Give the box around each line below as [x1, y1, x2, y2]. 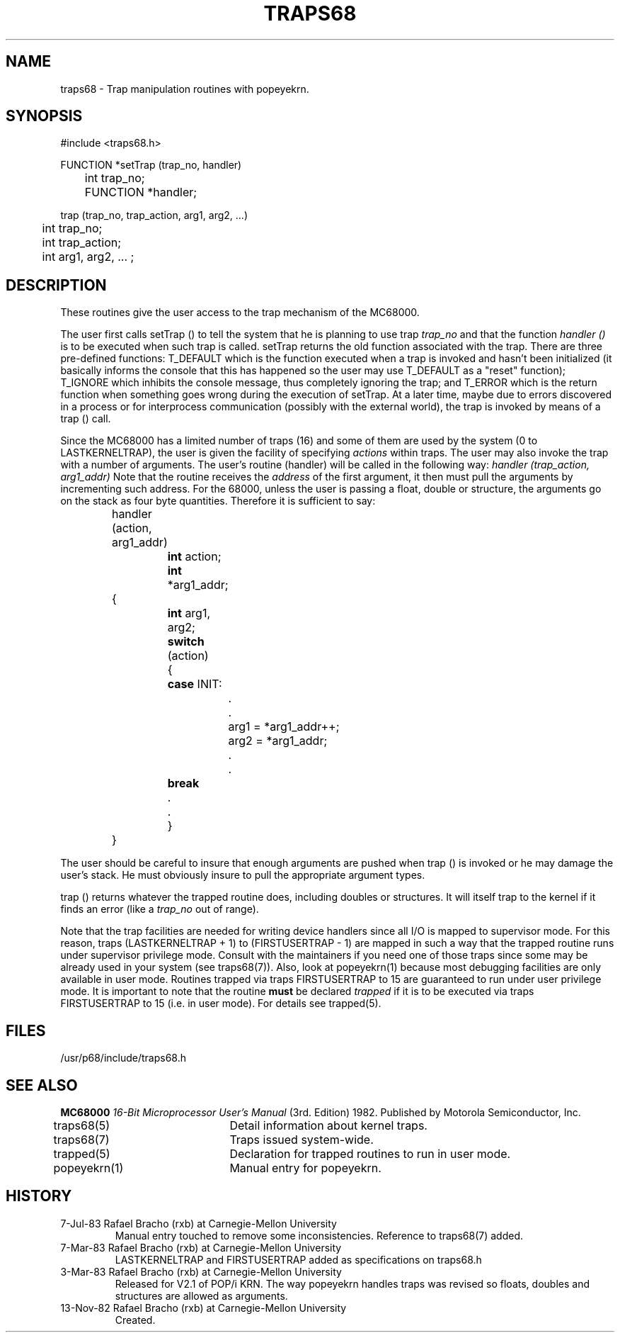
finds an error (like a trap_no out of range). [60, 903, 259, 916]
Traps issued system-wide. [229, 1132, 374, 1147]
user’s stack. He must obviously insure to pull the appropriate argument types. [60, 869, 425, 882]
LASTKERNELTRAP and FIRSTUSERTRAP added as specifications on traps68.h [115, 1253, 482, 1266]
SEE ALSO [6, 1076, 78, 1094]
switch [167, 634, 205, 649]
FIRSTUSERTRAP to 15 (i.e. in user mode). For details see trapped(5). [60, 997, 381, 1010]
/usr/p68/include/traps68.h [60, 1052, 187, 1064]
